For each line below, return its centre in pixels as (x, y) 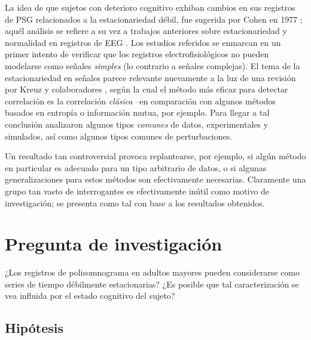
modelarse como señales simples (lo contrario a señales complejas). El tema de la (153, 65)
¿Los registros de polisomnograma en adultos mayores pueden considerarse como (152, 272)
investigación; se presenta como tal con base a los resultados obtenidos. (135, 203)
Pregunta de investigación (114, 244)
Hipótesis (34, 328)
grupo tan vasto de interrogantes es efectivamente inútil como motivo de (137, 191)
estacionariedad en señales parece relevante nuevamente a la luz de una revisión (150, 77)
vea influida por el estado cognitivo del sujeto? (90, 296)
